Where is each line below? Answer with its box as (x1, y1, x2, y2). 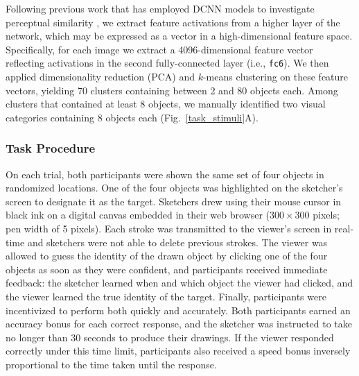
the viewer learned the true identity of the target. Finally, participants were (6, 289, 326, 303)
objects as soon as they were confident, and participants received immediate (6, 262, 328, 276)
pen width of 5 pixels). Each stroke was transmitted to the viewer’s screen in (6, 221, 332, 235)
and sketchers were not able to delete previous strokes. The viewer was (27, 234, 328, 249)
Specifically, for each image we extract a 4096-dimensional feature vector (6, 42, 313, 56)
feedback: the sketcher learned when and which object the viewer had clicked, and (6, 275, 353, 290)
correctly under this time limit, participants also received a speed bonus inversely (6, 343, 351, 358)
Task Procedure (6, 139, 96, 157)
